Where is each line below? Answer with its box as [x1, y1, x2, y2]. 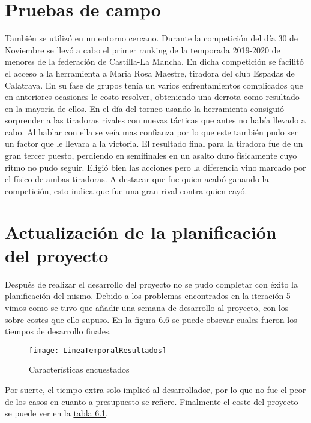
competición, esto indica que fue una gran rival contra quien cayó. [5, 184, 247, 197]
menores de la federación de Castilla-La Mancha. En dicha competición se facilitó [5, 55, 304, 68]
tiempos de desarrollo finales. [5, 325, 112, 337]
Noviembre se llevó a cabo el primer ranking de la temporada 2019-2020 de [5, 43, 280, 56]
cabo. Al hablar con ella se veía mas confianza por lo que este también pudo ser [5, 125, 298, 138]
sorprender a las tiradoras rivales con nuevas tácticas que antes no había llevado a [5, 114, 306, 126]
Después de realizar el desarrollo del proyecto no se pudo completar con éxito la [5, 277, 298, 290]
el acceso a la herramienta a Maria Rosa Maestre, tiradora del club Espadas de [5, 67, 295, 79]
